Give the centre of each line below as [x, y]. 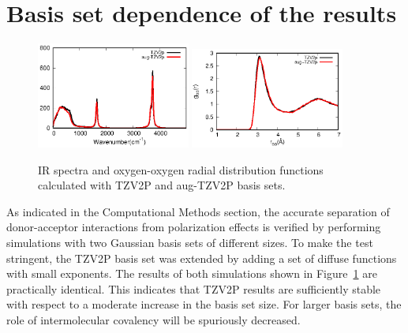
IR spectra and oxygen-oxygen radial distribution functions [181, 169]
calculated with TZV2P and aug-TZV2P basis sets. [162, 185]
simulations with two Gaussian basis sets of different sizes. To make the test [190, 242]
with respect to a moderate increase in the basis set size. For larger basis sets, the [204, 304]
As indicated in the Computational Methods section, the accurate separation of [198, 211]
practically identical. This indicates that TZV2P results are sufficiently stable [194, 288]
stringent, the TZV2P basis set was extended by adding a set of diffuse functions [202, 258]
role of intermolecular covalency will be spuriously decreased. [153, 319]
